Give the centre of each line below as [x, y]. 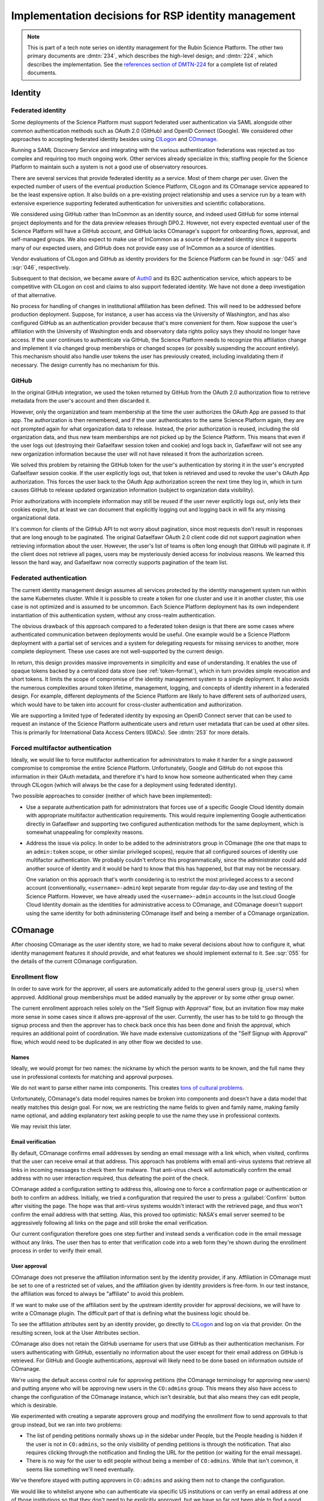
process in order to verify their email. [57, 1251]
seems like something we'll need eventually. [80, 1469]
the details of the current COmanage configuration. [74, 961]
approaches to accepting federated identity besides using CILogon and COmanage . [115, 139]
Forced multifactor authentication [61, 747]
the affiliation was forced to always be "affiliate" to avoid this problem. [98, 1294]
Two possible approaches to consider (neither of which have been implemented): [112, 796]
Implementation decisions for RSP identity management [153, 16]
